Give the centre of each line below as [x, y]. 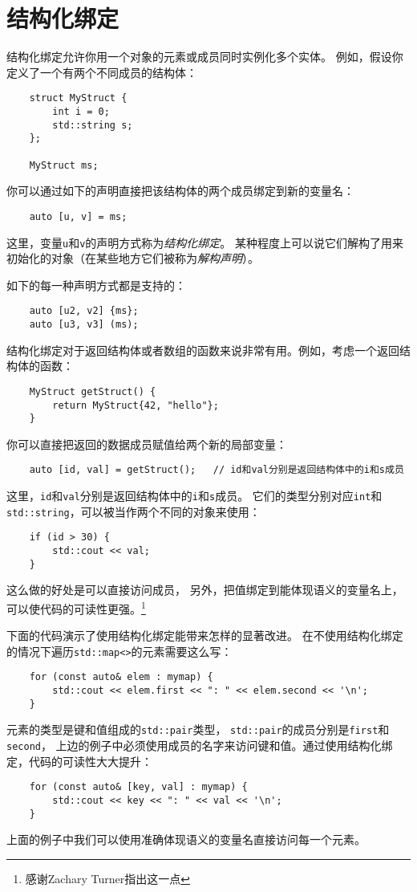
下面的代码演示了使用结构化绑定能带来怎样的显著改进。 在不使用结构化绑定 [205, 635]
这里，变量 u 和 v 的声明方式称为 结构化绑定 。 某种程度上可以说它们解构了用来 [205, 242]
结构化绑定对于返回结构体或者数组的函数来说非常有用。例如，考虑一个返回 [203, 350]
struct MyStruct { [78, 98]
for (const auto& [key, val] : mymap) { [138, 787]
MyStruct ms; [64, 165]
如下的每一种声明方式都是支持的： [96, 285]
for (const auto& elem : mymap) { [121, 677]
